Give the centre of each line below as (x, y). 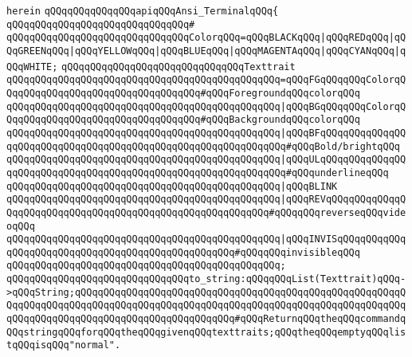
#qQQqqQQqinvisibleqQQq (297, 252)
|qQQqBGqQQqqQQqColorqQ (343, 106)
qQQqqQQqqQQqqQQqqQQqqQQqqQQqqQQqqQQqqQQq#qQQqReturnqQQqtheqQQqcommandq (206, 319)
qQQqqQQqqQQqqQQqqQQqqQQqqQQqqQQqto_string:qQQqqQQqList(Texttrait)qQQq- (206, 279)
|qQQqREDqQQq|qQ (363, 38)
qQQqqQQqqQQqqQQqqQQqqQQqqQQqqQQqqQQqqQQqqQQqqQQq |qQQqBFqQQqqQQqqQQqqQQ (206, 133)
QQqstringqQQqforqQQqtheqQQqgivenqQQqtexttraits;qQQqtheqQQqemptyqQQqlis (206, 332)
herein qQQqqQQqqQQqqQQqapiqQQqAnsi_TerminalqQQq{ (143, 11)
